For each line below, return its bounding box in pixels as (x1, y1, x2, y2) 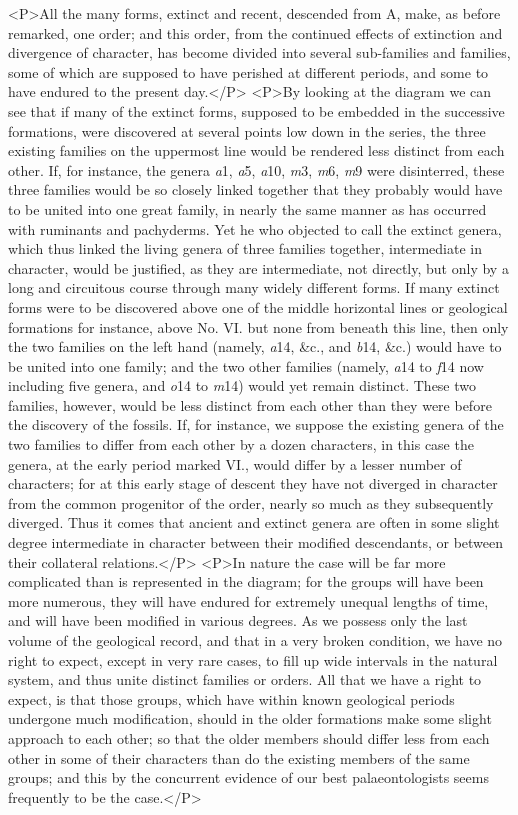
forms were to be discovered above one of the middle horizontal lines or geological (8, 296, 508, 317)
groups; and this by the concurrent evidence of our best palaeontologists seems (8, 767, 489, 788)
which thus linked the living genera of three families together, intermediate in (8, 238, 482, 259)
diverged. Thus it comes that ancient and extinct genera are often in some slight (8, 512, 500, 533)
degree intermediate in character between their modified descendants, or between (8, 532, 504, 553)
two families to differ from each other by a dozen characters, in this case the (8, 434, 474, 455)
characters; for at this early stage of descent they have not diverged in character (8, 473, 498, 494)
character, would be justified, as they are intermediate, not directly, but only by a (8, 257, 509, 278)
